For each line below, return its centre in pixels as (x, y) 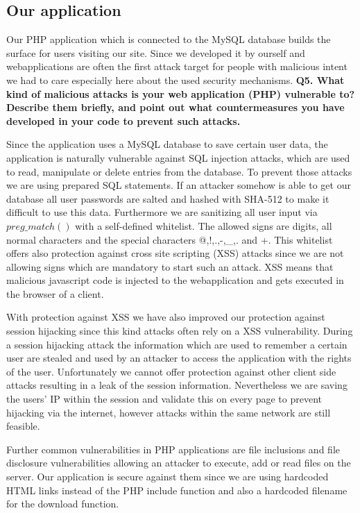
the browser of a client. (55, 293)
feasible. (23, 426)
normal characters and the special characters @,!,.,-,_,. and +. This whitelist (170, 239)
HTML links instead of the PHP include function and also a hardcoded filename (177, 490)
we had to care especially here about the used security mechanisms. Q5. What (175, 79)
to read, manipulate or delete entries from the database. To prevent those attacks (179, 171)
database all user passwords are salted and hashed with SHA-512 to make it (168, 198)
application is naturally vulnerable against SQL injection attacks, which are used (178, 157)
